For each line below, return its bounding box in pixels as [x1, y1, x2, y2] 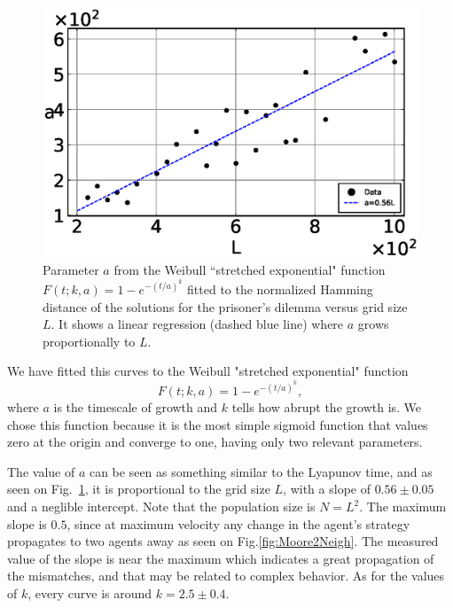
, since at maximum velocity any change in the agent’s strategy [66, 514, 410, 533]
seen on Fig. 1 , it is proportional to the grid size [7, 479, 270, 498]
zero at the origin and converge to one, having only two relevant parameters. [7, 433, 423, 451]
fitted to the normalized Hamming [187, 280, 373, 299]
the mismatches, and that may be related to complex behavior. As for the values [7, 566, 445, 585]
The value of [7, 462, 75, 480]
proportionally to [43, 331, 136, 350]
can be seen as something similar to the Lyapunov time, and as [89, 462, 433, 480]
